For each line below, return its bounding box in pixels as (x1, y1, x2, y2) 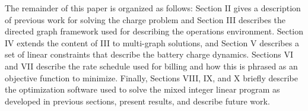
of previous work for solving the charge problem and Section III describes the (5, 13, 286, 26)
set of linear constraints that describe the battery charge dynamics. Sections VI (5, 48, 293, 61)
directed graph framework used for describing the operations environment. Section (5, 25, 304, 37)
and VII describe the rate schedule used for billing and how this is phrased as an (5, 59, 298, 72)
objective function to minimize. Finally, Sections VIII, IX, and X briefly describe (5, 71, 298, 84)
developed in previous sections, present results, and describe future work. (5, 94, 270, 107)
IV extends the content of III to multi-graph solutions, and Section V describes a (5, 36, 299, 49)
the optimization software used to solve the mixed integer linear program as (5, 83, 280, 96)
